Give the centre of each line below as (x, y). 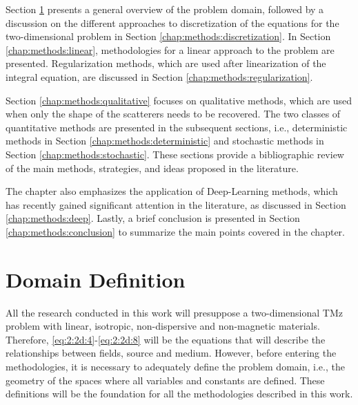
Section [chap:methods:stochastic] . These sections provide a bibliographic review (175, 154)
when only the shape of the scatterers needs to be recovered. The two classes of (173, 114)
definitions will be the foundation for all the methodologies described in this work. (179, 394)
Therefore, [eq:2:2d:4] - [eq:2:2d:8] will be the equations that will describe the (166, 339)
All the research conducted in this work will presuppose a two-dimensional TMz (174, 312)
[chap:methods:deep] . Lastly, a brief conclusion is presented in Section (153, 218)
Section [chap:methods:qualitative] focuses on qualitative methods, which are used (179, 100)
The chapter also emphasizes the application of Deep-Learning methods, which (172, 191)
